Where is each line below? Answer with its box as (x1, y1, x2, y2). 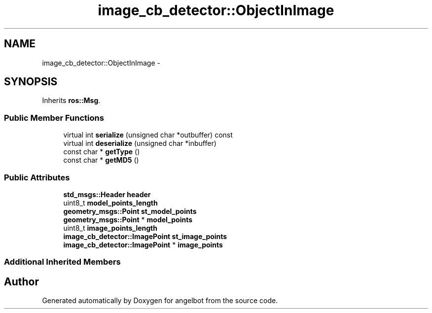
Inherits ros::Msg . (42, 96, 101, 105)
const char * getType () (63, 147, 140, 156)
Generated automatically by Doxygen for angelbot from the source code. (42, 296, 278, 305)
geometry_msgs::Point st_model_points (63, 207, 197, 215)
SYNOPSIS (4, 75, 58, 88)
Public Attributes (4, 172, 70, 182)
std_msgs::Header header (63, 190, 151, 199)
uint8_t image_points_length (63, 223, 157, 232)
